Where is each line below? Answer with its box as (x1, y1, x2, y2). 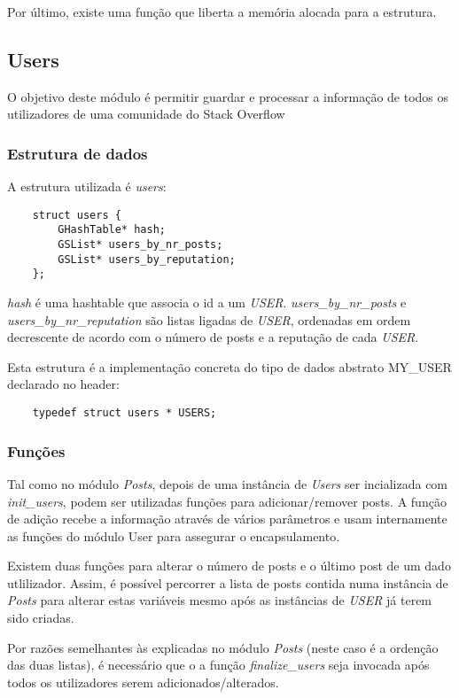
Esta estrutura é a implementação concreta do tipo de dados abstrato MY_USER (7, 357, 452, 376)
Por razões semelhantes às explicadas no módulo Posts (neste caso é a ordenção (7, 638, 439, 656)
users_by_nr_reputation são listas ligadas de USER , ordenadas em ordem (7, 310, 411, 329)
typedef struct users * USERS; (32, 407, 217, 420)
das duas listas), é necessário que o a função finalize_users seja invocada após (7, 655, 430, 674)
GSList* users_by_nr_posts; (58, 238, 223, 252)
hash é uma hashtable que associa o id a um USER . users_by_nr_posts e (7, 293, 407, 312)
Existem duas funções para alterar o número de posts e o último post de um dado (7, 556, 451, 575)
